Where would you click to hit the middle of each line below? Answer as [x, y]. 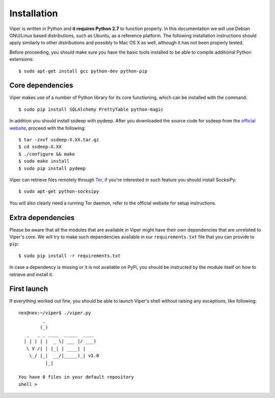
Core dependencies [41, 85]
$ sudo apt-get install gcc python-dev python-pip [83, 71]
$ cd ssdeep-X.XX [40, 147]
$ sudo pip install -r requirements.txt [70, 256]
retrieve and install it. [31, 274]
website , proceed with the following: [48, 128]
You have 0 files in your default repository [76, 377]
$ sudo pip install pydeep [52, 168]
